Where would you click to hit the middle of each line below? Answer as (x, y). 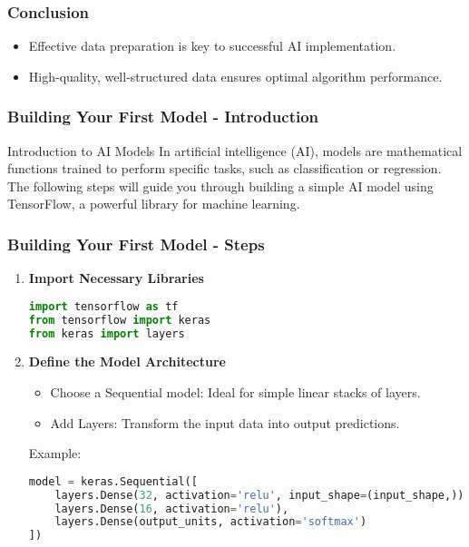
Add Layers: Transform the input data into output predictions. (225, 422)
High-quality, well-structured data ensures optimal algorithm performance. (235, 76)
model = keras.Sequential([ (113, 481)
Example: (55, 453)
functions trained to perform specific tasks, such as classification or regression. (225, 168)
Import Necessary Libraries (116, 278)
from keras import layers (107, 333)
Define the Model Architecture (127, 361)
